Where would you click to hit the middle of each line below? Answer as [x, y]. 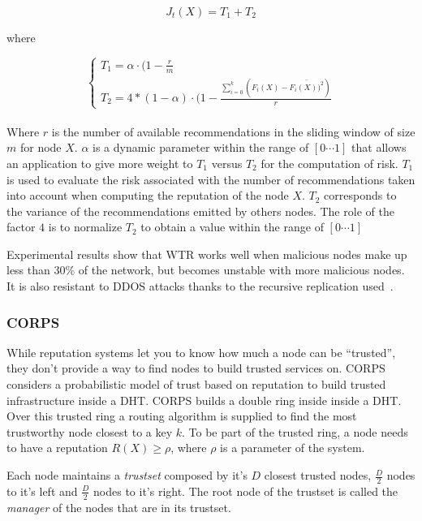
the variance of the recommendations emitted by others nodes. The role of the [200, 211]
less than [28, 270]
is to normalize [85, 227]
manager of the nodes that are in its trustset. [119, 507]
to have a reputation [57, 448]
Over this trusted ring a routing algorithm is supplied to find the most [182, 416]
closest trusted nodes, [318, 475]
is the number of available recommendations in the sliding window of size [233, 131]
